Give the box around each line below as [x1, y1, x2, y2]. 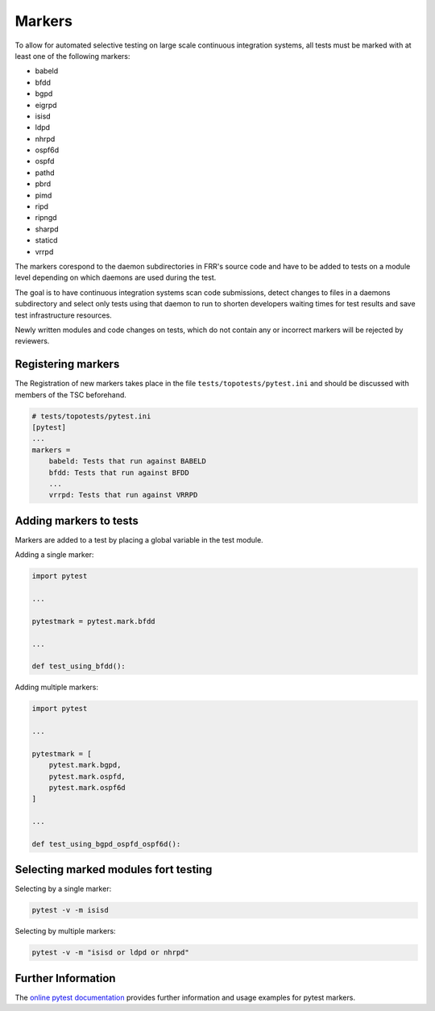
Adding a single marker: [14, 550, 94, 560]
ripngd [35, 213, 57, 223]
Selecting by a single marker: [14, 884, 112, 894]
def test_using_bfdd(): [31, 662, 126, 671]
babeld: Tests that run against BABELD [48, 456, 207, 466]
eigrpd [35, 100, 57, 110]
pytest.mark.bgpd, [48, 760, 122, 770]
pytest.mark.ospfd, [48, 772, 126, 781]
